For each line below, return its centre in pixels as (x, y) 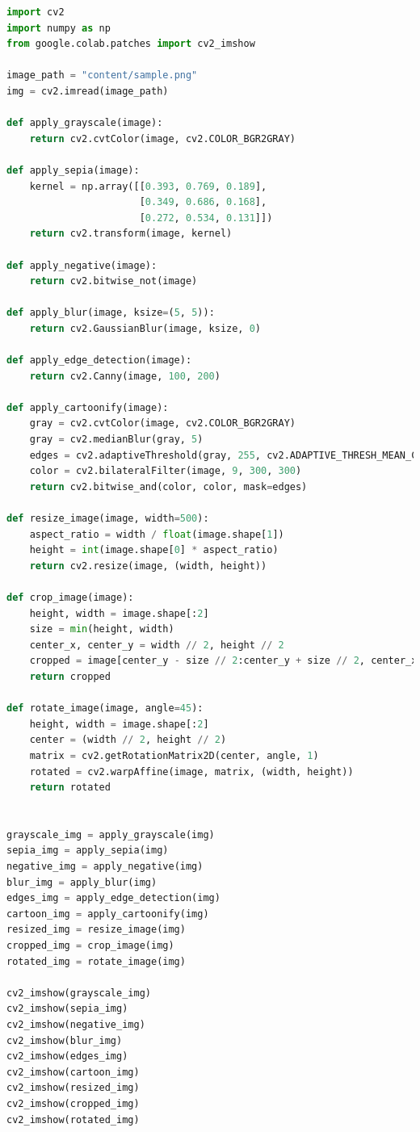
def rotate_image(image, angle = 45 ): (105, 709)
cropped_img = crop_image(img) (90, 946)
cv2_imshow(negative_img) (76, 1025)
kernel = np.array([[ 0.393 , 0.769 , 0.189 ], (148, 186)
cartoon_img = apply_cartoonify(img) (108, 914)
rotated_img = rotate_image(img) (96, 961)
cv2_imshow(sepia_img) (67, 1009)
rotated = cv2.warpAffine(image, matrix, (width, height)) (191, 771)
